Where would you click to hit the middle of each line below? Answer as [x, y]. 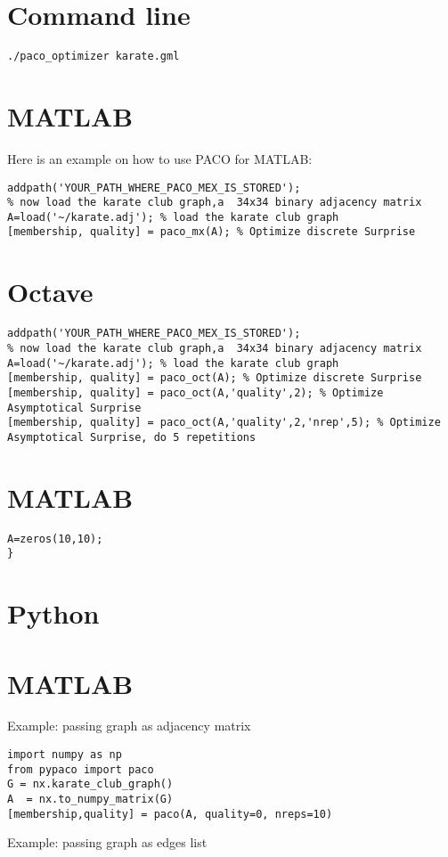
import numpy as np [65, 755]
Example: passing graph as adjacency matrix [129, 726]
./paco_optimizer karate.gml [94, 57]
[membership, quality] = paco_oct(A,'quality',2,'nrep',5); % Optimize [224, 423]
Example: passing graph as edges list [107, 842]
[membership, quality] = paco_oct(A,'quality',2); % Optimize [195, 392]
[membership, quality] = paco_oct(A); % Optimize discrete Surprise [215, 378]
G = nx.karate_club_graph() [90, 784]
